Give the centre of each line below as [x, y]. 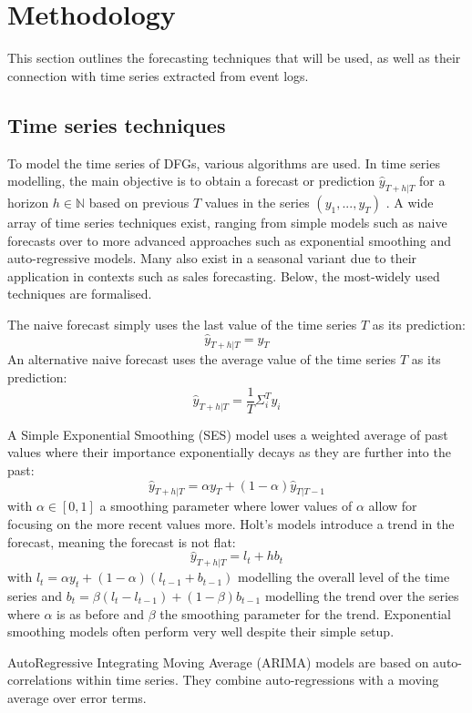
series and [35, 595]
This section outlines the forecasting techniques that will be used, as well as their [234, 58]
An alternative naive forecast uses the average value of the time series [202, 359]
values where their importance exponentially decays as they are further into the [229, 452]
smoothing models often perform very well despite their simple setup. [201, 632]
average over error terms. [77, 697]
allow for [393, 506]
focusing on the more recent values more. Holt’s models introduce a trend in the [231, 523]
